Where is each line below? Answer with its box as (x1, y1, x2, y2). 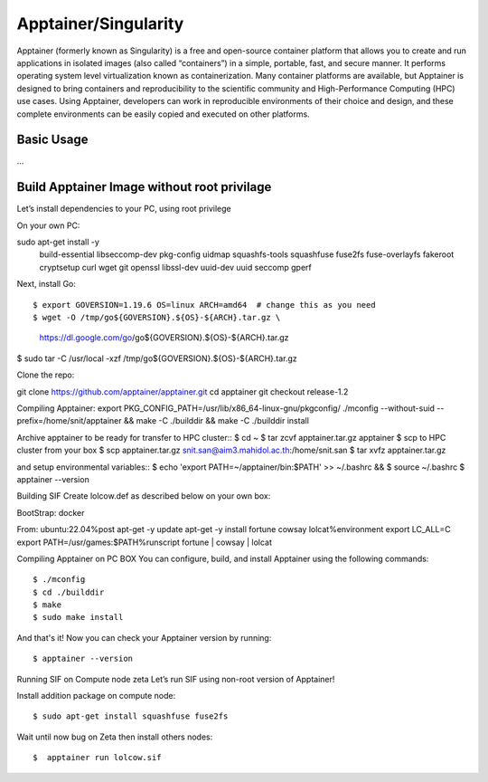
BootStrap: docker (16, 507, 85, 518)
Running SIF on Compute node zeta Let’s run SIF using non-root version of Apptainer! (16, 673, 335, 684)
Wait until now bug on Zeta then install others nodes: (16, 731, 213, 742)
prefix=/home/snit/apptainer (16, 415, 122, 426)
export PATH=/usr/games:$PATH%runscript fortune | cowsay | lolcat (16, 537, 273, 548)
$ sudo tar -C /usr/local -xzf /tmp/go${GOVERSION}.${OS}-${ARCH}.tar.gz (16, 353, 297, 364)
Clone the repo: (16, 369, 75, 380)
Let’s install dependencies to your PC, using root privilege (16, 204, 231, 215)
